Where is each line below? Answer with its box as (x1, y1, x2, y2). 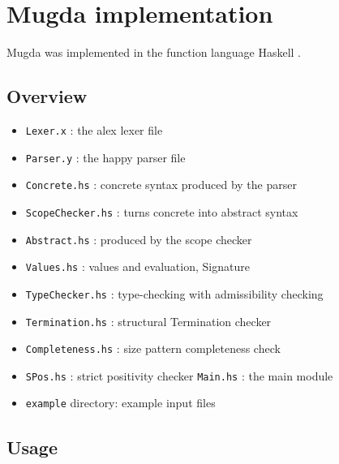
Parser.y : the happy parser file (25, 148, 186, 165)
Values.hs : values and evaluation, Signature (25, 258, 250, 275)
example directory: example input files (25, 394, 216, 411)
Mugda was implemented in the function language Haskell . (6, 44, 302, 61)
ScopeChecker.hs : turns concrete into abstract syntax (25, 203, 298, 220)
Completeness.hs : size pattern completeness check (25, 340, 281, 357)
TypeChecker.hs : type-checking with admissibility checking (25, 285, 324, 302)
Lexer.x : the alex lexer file (25, 121, 163, 138)
